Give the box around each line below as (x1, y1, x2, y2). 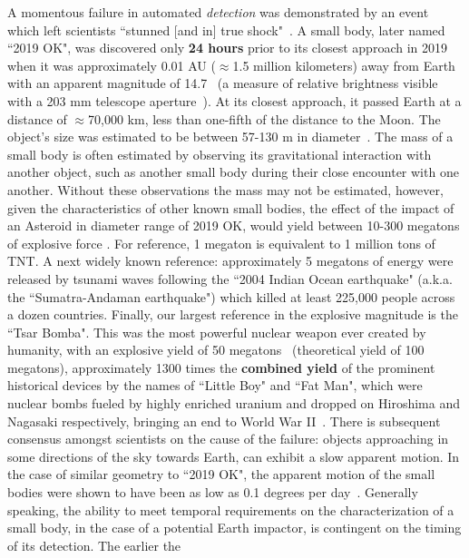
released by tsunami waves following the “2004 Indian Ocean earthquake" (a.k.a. (7, 269, 453, 288)
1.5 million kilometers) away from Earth (232, 55, 455, 74)
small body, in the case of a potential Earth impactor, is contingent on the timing (7, 518, 462, 537)
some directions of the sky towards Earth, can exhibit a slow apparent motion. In (7, 446, 460, 465)
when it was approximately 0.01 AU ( (7, 55, 216, 74)
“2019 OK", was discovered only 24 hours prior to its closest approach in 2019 (7, 38, 447, 57)
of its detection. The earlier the (7, 535, 181, 554)
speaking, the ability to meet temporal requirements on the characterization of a (7, 500, 454, 519)
